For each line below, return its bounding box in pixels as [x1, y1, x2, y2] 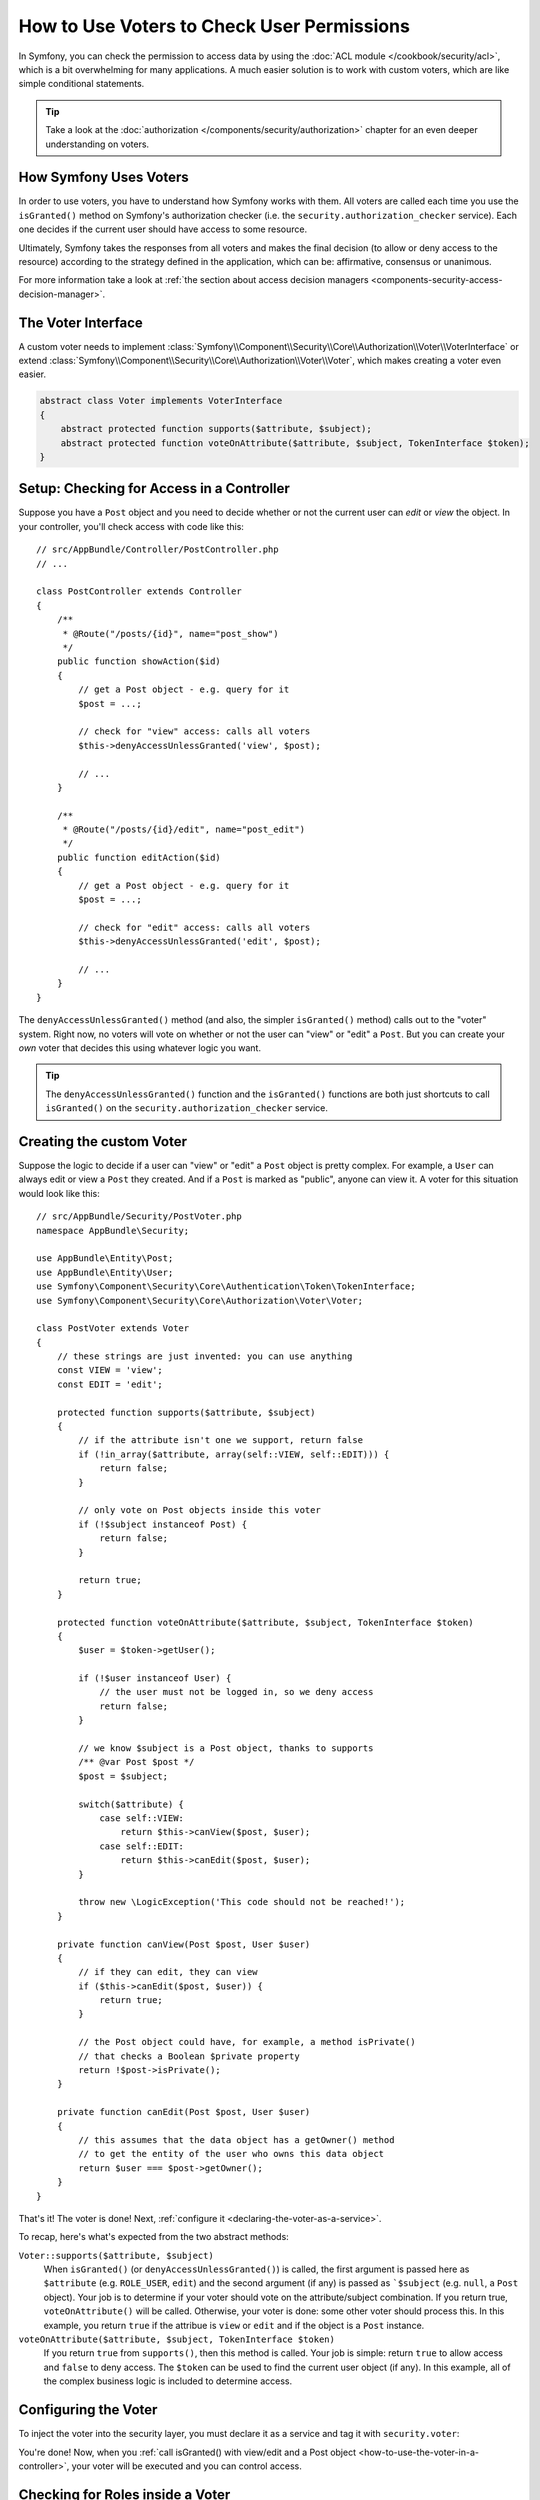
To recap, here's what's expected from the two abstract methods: [18, 2231, 289, 2243]
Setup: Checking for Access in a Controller [18, 480, 290, 497]
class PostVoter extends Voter [36, 1323, 190, 1334]
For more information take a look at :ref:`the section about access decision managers [18, 274, 369, 286]
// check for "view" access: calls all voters [78, 726, 311, 737]
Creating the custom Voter [18, 1133, 187, 1150]
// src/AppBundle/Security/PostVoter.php [36, 1211, 242, 1222]
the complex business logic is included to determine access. [43, 2375, 293, 2387]
